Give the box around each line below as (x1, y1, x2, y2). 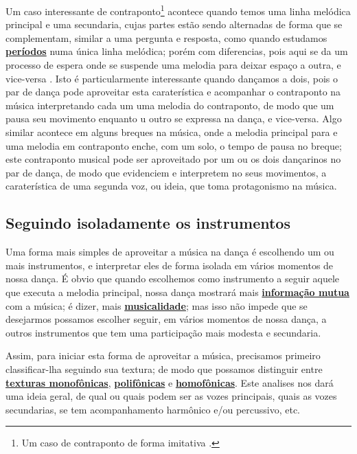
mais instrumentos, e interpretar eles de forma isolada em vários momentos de (5, 258, 334, 272)
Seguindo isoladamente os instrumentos (5, 212, 290, 234)
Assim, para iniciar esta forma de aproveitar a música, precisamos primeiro (5, 348, 321, 363)
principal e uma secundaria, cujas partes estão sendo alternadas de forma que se (5, 17, 343, 32)
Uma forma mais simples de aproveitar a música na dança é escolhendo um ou (5, 245, 334, 259)
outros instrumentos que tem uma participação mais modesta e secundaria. (5, 325, 321, 339)
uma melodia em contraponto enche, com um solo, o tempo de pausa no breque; (5, 138, 342, 152)
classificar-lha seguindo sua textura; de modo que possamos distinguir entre (5, 361, 323, 376)
